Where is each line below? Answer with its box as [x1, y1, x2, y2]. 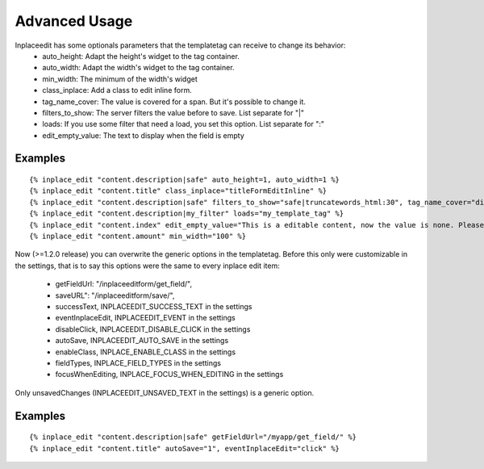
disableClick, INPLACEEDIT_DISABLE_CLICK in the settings [55, 324, 251, 334]
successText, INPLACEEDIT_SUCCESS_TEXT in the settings [55, 301, 252, 311]
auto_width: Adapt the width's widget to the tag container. [42, 63, 235, 73]
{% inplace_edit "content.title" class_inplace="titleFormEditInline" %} [29, 186, 328, 195]
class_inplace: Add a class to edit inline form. [42, 86, 193, 95]
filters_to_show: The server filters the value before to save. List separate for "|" [42, 107, 305, 117]
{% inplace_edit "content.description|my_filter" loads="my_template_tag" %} [29, 209, 344, 218]
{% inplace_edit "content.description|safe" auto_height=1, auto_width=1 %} [29, 175, 340, 185]
